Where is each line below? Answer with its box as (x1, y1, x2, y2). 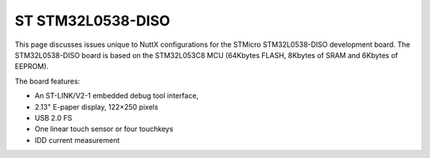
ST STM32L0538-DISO (14, 12, 170, 29)
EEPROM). (14, 62, 49, 71)
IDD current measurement (34, 135, 120, 145)
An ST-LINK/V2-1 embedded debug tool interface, (34, 91, 199, 101)
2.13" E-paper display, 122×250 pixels (34, 102, 158, 111)
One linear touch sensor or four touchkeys (34, 124, 174, 134)
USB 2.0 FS (34, 113, 72, 122)
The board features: (14, 76, 80, 86)
